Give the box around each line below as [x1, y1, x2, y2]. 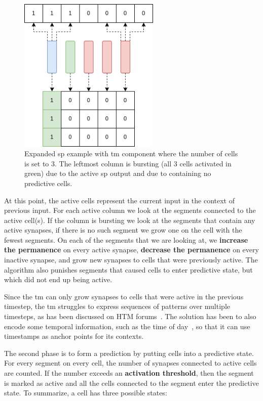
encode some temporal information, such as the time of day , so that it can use [4, 321, 250, 331]
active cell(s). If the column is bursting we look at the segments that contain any [4, 214, 255, 225]
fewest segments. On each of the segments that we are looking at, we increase [4, 234, 248, 245]
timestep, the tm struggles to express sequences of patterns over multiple [4, 301, 230, 311]
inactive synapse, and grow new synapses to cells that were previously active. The [4, 254, 258, 265]
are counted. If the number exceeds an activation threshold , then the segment [4, 368, 254, 378]
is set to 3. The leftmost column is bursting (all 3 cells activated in [24, 158, 232, 168]
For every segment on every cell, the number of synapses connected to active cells [4, 358, 257, 368]
